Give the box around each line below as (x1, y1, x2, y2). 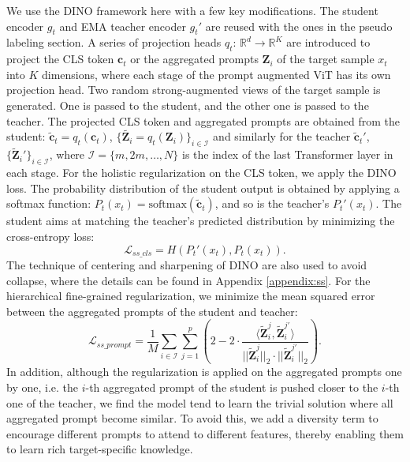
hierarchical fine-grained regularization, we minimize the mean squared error (6, 287, 375, 304)
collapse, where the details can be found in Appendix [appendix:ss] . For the (6, 272, 371, 288)
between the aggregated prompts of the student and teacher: (6, 302, 298, 319)
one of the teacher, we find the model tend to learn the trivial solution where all (6, 394, 393, 411)
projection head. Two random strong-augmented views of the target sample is (6, 81, 381, 98)
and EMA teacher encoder (59, 17, 186, 34)
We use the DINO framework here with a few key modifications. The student (6, 2, 378, 18)
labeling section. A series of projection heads (6, 34, 222, 51)
